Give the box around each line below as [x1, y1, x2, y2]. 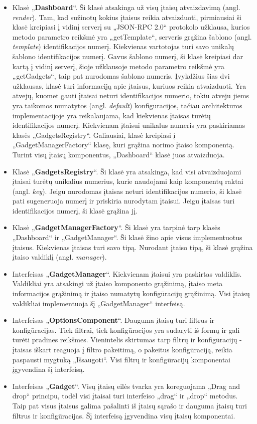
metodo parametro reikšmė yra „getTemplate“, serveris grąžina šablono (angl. [12, 31, 252, 42]
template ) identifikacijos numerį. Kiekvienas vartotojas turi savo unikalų [12, 41, 234, 52]
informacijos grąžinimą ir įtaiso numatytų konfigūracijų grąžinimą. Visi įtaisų [12, 288, 250, 299]
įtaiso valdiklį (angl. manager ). [12, 252, 107, 262]
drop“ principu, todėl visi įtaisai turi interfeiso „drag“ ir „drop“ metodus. [12, 390, 238, 401]
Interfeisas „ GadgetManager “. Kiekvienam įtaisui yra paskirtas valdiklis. [12, 268, 242, 279]
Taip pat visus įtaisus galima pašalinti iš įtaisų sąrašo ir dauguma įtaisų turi [12, 400, 247, 410]
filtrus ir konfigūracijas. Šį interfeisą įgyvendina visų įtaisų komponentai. [12, 410, 235, 420]
